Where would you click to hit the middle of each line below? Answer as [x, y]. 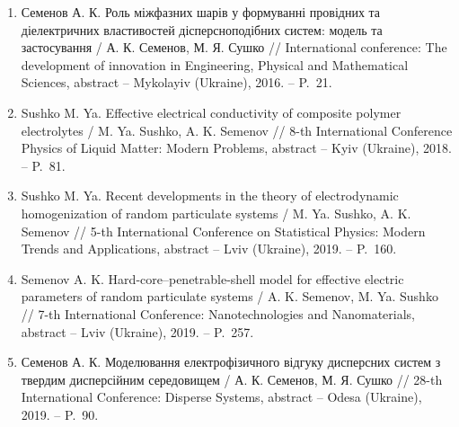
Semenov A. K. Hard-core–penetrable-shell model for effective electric [212, 278]
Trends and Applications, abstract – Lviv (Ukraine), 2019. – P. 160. [209, 249]
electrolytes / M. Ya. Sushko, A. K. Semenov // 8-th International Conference [237, 130]
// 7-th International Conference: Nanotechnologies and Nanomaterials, [218, 313]
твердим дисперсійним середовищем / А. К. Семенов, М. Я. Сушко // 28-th [232, 379]
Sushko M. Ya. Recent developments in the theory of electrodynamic [210, 196]
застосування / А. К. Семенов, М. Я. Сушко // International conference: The [234, 47]
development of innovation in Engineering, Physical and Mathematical [215, 64]
